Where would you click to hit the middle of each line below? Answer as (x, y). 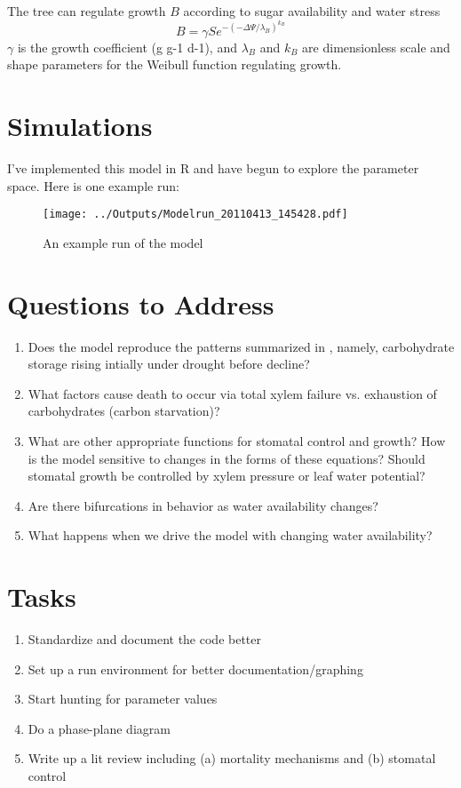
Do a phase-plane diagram (99, 728)
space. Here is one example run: (93, 185)
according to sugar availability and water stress (312, 11)
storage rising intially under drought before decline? (169, 364)
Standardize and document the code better (145, 639)
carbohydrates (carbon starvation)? (124, 411)
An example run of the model (123, 242)
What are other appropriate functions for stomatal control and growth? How (237, 440)
